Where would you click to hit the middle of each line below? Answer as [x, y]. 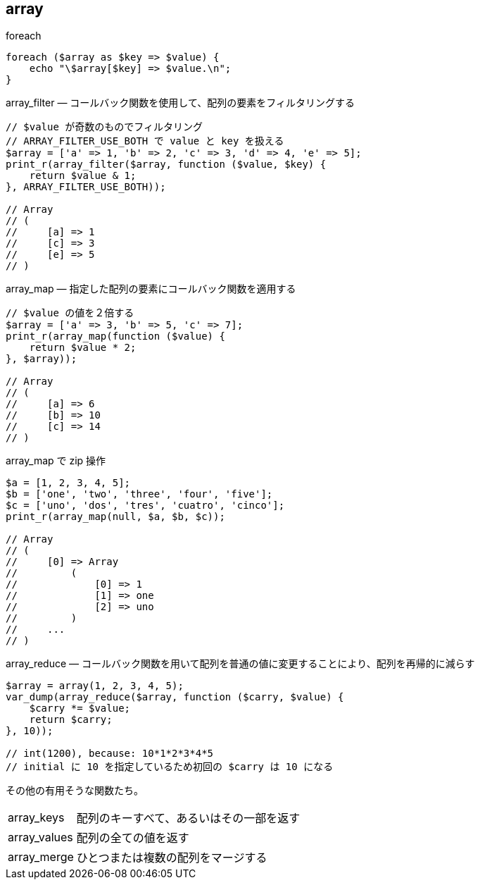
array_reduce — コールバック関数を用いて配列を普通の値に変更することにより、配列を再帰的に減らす [240, 664]
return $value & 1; [83, 176]
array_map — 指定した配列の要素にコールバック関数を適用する [151, 289]
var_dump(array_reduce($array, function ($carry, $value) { [175, 697]
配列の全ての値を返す [133, 838]
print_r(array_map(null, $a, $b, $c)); [115, 517]
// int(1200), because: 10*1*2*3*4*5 [110, 754]
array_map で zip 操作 [56, 461]
